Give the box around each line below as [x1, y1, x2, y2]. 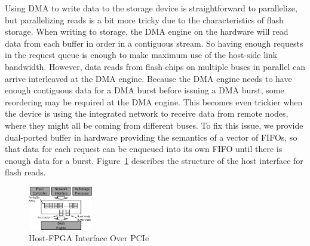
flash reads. [5, 166, 46, 178]
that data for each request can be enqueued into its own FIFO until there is [5, 142, 283, 155]
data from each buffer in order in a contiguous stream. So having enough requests [5, 37, 303, 49]
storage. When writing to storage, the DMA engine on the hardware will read [5, 25, 288, 38]
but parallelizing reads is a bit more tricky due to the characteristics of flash [5, 13, 284, 26]
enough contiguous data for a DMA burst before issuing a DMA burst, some [5, 84, 284, 96]
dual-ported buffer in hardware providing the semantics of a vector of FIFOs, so [5, 130, 297, 143]
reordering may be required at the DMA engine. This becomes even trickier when [5, 95, 303, 108]
